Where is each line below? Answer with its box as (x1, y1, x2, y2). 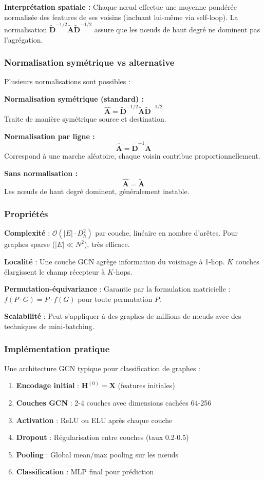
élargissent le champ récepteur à (4, 266, 105, 277)
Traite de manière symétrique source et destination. (4, 113, 166, 124)
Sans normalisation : (4, 167, 78, 178)
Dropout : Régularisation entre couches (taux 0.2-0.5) (16, 432, 189, 443)
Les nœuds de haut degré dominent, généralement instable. (4, 185, 190, 196)
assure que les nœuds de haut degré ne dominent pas (94, 24, 260, 34)
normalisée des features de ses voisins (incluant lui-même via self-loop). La (4, 11, 238, 22)
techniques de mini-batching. (4, 320, 95, 331)
